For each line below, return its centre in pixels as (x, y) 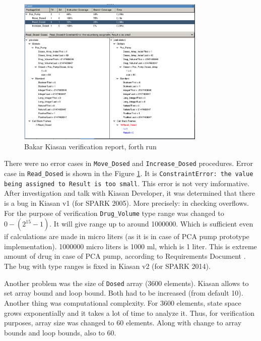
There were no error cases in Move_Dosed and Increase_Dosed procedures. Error (128, 163)
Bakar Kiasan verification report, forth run (90, 146)
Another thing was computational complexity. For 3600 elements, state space (123, 302)
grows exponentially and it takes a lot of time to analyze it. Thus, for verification (129, 312)
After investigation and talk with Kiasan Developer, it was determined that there (129, 193)
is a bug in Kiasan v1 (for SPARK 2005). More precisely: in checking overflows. (126, 203)
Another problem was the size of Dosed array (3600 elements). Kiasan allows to (126, 283)
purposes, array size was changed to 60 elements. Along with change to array (123, 323)
